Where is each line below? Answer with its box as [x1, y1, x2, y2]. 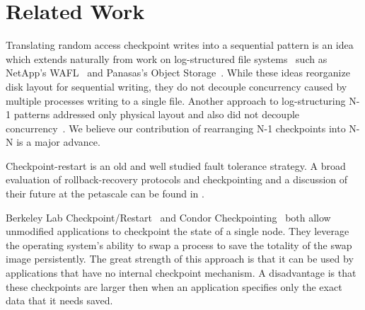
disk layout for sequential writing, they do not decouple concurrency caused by [6, 79, 347, 93]
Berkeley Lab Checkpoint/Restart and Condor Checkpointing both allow [6, 209, 331, 224]
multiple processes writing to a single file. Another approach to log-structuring [6, 93, 346, 108]
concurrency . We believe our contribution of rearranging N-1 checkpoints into [6, 120, 346, 135]
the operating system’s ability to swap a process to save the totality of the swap [6, 237, 352, 252]
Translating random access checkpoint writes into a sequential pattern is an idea [6, 38, 354, 52]
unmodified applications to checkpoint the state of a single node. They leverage [6, 224, 349, 239]
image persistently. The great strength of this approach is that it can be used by [6, 251, 354, 266]
